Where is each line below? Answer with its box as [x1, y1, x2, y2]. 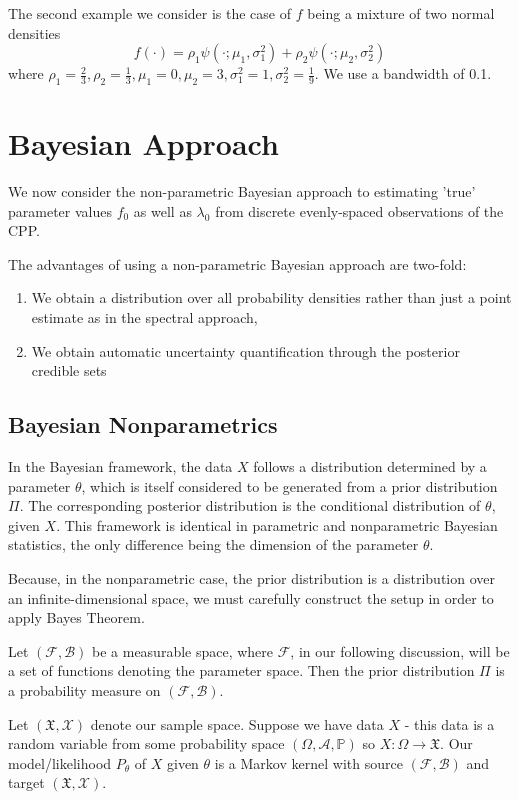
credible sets [31, 360, 107, 381]
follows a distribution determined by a [253, 456, 487, 477]
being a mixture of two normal [307, 3, 495, 23]
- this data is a [404, 713, 495, 734]
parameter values [8, 200, 112, 221]
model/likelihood [8, 752, 112, 773]
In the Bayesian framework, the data [8, 456, 233, 477]
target [8, 772, 45, 793]
